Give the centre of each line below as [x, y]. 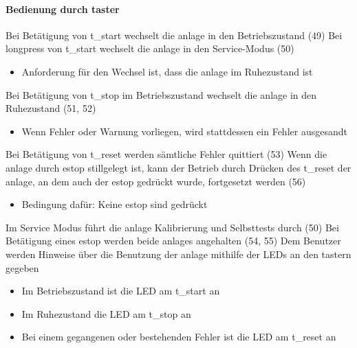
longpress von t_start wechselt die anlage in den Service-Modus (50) [150, 48]
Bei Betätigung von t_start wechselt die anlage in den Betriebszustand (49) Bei [174, 35]
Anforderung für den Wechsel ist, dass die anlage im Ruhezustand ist [167, 71]
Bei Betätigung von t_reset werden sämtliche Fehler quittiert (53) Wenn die [166, 154]
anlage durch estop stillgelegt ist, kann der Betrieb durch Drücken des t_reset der [178, 167]
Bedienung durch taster [63, 9]
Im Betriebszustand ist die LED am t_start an [121, 291]
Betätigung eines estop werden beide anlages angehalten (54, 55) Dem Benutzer [173, 241]
